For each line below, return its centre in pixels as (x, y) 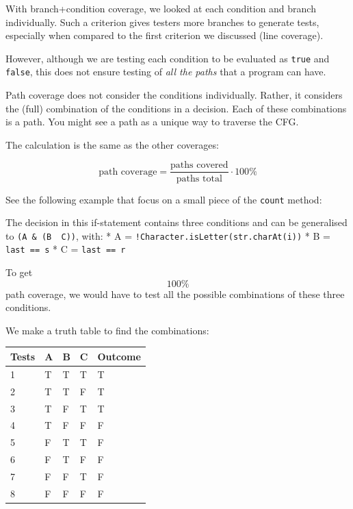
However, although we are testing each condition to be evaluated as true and (168, 58)
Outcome (119, 356)
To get (19, 272)
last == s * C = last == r (66, 249)
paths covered (199, 165)
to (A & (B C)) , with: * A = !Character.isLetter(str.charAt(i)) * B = (168, 235)
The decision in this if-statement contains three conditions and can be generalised (176, 222)
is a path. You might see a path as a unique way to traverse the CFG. (152, 122)
